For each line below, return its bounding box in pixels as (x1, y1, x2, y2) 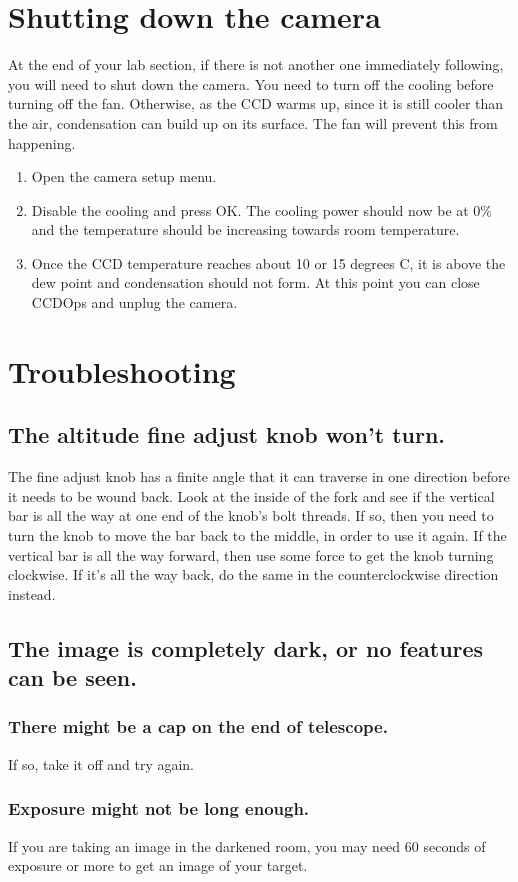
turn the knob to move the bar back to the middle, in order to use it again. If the (8, 525, 507, 546)
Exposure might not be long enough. (8, 796, 310, 821)
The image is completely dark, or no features (8, 632, 484, 663)
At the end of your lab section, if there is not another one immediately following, (8, 54, 504, 75)
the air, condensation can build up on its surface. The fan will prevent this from (8, 112, 498, 133)
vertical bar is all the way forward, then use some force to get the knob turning (8, 544, 494, 565)
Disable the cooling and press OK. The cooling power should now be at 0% (31, 199, 493, 220)
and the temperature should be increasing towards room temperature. (31, 219, 460, 240)
